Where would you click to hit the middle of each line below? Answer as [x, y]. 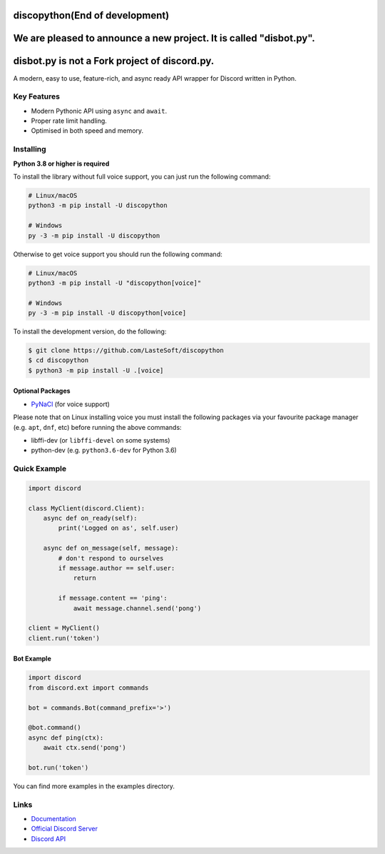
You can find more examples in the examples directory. [94, 786]
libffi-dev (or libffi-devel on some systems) [101, 440]
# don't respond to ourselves [111, 558]
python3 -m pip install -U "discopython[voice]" [115, 283]
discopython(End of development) [91, 15]
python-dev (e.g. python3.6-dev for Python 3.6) [104, 451]
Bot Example [32, 659]
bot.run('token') [58, 767]
